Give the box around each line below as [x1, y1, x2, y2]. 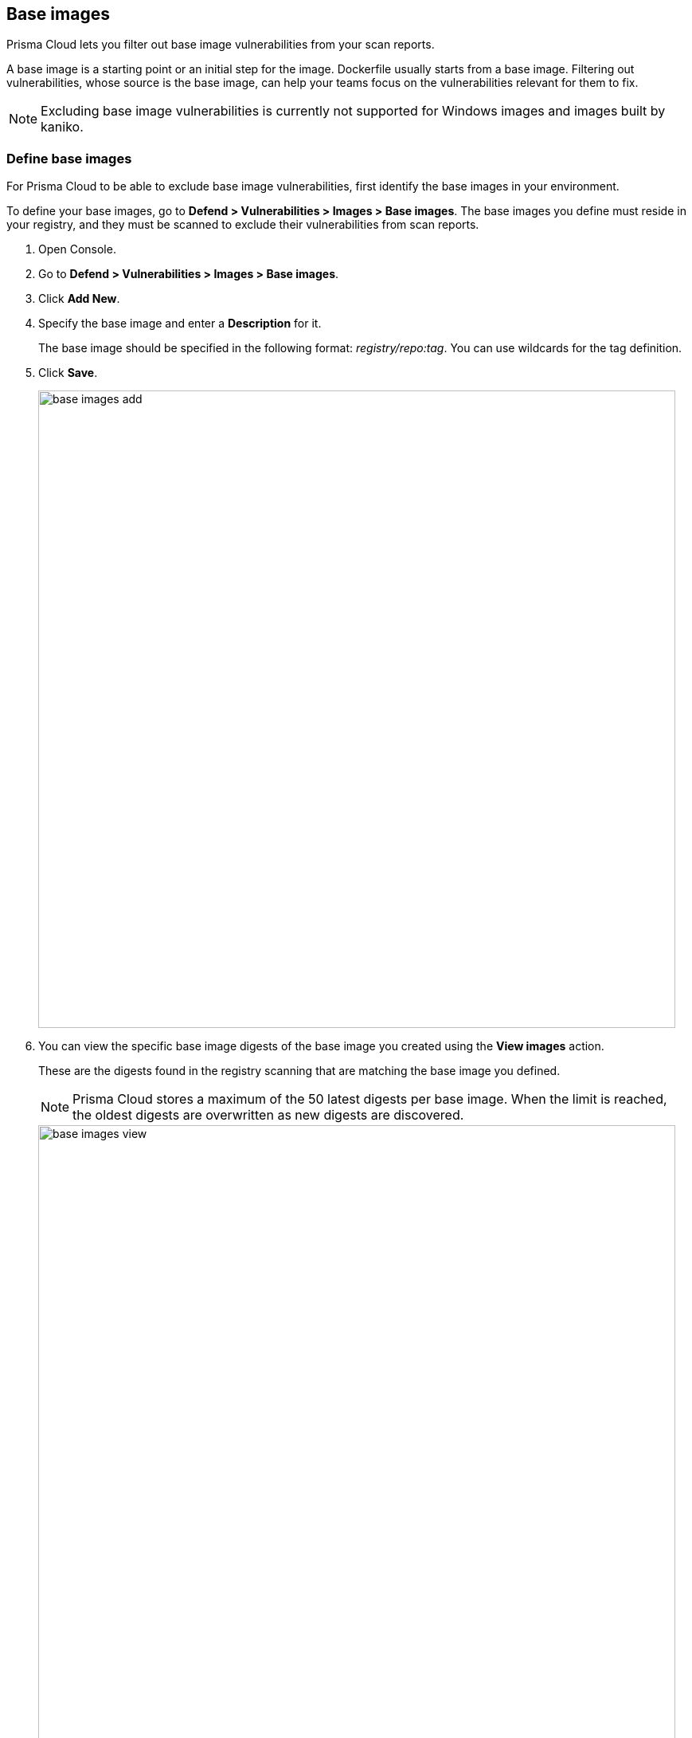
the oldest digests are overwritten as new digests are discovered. [72, 1107, 464, 1124]
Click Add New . [38, 292, 120, 306]
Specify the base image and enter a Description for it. [38, 316, 322, 331]
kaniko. [41, 119, 84, 135]
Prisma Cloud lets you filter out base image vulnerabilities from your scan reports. [6, 37, 435, 52]
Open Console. [38, 242, 116, 257]
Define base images [6, 150, 132, 167]
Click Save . [38, 366, 98, 380]
